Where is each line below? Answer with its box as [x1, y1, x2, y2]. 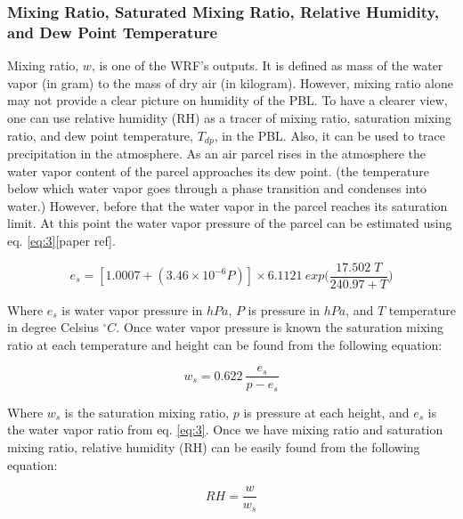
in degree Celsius [7, 318, 99, 337]
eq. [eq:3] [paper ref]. [7, 231, 116, 249]
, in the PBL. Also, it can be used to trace [214, 126, 446, 144]
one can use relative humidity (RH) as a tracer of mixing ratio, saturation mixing [7, 108, 451, 126]
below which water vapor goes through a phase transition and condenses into [7, 179, 427, 198]
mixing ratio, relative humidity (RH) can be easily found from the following [7, 438, 420, 457]
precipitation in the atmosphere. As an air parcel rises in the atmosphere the [7, 143, 426, 162]
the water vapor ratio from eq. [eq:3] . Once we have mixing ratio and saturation [7, 420, 443, 439]
